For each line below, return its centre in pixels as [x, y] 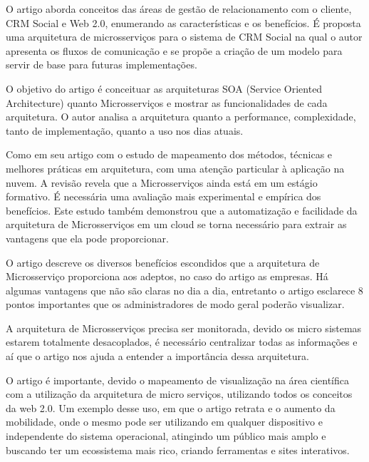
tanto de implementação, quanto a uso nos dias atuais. [125, 130]
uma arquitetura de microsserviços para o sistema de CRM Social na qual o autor [184, 37]
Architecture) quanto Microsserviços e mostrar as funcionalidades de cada [167, 102]
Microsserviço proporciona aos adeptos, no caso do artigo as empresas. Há [167, 276]
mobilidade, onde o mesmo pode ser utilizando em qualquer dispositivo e [164, 422]
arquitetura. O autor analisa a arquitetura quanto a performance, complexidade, [181, 117]
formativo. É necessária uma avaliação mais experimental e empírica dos [163, 196]
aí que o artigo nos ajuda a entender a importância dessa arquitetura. [157, 356]
